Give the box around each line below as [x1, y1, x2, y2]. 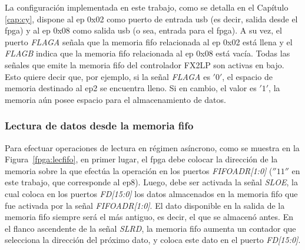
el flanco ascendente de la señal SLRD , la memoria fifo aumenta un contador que [5, 222, 296, 234]
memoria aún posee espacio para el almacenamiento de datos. [5, 93, 226, 105]
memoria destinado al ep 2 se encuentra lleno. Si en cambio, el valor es [5, 82, 257, 94]
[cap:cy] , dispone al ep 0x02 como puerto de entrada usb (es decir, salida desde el [5, 12, 298, 25]
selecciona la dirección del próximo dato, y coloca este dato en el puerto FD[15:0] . [5, 234, 301, 246]
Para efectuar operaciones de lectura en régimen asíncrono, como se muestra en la [5, 141, 300, 154]
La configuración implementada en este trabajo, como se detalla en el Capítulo [5, 1, 289, 13]
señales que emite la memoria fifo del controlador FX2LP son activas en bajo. [5, 58, 284, 71]
